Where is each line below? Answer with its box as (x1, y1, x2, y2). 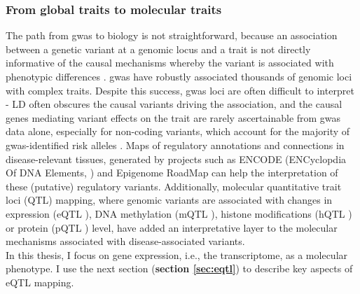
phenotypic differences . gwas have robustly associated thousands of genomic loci (6, 69, 352, 83)
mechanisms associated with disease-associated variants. (6, 234, 245, 248)
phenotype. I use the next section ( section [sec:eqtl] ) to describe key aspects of (6, 261, 353, 276)
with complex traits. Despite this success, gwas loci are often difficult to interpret (6, 83, 354, 97)
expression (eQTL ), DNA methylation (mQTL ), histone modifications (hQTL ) (6, 206, 352, 220)
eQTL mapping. (6, 274, 74, 289)
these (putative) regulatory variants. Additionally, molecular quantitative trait (6, 178, 342, 193)
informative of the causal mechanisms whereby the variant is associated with (6, 55, 334, 70)
